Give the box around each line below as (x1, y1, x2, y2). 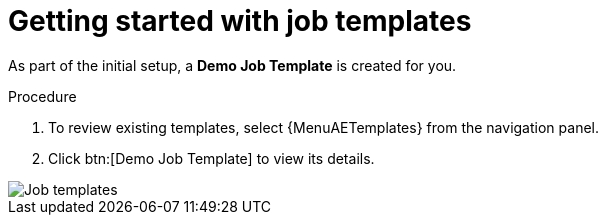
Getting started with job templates (8, 4, 472, 38)
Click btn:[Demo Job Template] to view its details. (48, 149, 375, 167)
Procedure (8, 87, 77, 105)
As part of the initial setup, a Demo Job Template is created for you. (8, 56, 457, 74)
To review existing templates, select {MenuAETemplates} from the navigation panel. (48, 118, 599, 136)
